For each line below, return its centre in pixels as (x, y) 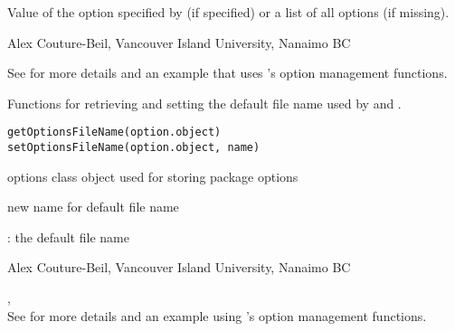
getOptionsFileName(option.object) (114, 132)
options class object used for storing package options (153, 176)
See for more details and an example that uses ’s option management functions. (227, 73)
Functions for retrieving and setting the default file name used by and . (204, 103)
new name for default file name (93, 207)
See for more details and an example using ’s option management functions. (217, 315)
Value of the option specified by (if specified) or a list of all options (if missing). (228, 12)
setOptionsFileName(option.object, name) (134, 148)
